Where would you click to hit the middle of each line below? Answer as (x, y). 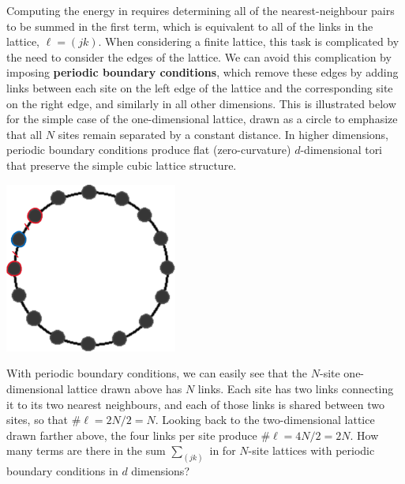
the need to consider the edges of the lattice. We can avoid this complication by (199, 56)
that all (24, 134)
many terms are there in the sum (86, 450)
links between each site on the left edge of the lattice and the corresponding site (200, 87)
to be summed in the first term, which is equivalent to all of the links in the (190, 26)
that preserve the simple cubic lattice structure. (122, 165)
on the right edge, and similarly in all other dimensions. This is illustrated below (201, 103)
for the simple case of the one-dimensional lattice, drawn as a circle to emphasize (202, 119)
